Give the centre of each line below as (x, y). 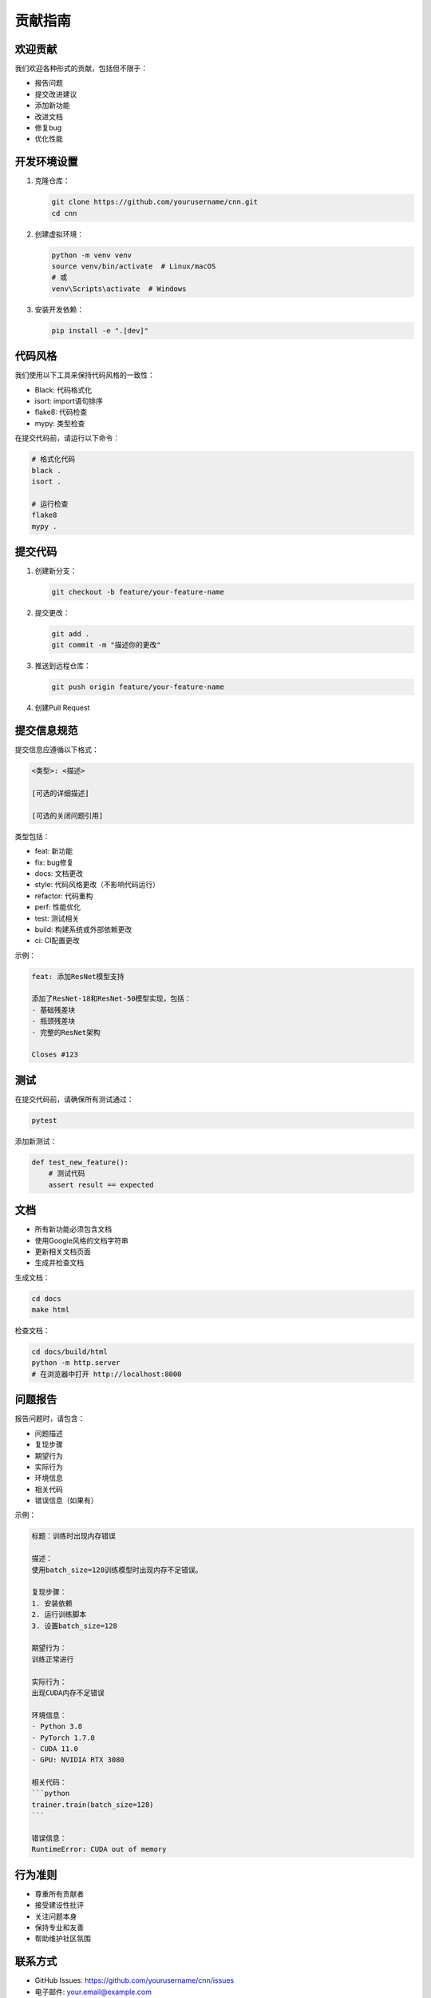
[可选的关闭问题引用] (67, 816)
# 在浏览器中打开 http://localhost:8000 (107, 1374)
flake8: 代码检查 (61, 412)
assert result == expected (101, 1184)
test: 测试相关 (57, 918)
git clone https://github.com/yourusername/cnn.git (155, 202)
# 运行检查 (50, 504)
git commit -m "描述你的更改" (106, 645)
